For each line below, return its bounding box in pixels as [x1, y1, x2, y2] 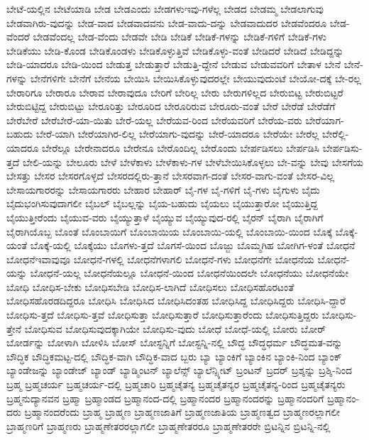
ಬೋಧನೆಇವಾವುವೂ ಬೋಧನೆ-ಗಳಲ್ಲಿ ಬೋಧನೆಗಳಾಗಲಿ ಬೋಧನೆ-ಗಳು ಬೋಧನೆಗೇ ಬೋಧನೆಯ [6, 251, 314, 266]
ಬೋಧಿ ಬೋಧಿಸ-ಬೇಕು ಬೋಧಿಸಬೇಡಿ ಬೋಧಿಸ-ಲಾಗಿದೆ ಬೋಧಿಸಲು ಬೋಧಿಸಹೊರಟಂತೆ [6, 279, 294, 294]
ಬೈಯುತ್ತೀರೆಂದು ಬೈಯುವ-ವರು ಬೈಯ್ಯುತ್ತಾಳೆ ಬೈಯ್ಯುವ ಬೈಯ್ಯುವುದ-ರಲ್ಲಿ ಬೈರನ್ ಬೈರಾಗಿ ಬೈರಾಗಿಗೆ [6, 209, 324, 224]
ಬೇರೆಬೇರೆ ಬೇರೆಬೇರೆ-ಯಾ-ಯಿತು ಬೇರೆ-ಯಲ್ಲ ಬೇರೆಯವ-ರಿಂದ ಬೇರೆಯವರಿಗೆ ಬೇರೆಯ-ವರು [6, 112, 302, 127]
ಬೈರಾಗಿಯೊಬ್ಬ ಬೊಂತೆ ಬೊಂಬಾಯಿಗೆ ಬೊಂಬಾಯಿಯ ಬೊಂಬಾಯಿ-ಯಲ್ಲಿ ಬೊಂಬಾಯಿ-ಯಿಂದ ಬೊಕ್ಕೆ [6, 224, 333, 238]
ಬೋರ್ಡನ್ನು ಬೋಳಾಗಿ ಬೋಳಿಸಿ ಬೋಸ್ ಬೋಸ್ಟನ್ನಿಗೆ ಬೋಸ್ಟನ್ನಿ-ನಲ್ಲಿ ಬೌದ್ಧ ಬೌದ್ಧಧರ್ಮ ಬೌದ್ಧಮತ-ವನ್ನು [6, 335, 343, 350]
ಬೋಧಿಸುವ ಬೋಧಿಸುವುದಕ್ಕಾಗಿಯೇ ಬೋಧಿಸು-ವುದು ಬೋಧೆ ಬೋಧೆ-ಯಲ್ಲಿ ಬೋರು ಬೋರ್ [24, 321, 326, 336]
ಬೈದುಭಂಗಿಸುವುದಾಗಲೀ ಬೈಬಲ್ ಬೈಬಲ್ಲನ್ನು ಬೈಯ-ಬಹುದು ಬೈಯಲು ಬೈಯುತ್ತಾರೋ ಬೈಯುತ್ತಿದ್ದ [6, 196, 318, 211]
